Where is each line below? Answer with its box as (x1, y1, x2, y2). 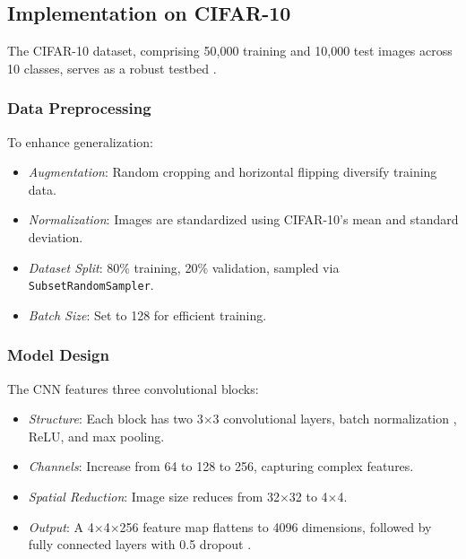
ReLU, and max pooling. (28, 426, 165, 445)
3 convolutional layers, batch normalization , (212, 409, 457, 428)
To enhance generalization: (7, 132, 153, 151)
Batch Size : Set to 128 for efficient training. (28, 305, 267, 324)
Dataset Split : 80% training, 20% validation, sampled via (28, 258, 340, 276)
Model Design (7, 344, 109, 366)
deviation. (28, 227, 83, 246)
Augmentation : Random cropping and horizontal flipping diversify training (28, 162, 437, 181)
